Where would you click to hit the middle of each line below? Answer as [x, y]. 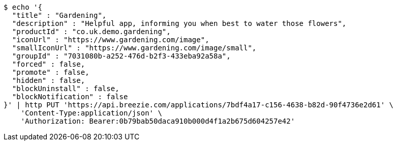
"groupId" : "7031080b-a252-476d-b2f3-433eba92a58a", [121, 56]
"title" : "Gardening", [59, 15]
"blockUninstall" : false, [66, 89]
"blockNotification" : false [70, 97]
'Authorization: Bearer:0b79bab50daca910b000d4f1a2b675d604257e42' [158, 121]
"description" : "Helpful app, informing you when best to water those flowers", [179, 23]
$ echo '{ [23, 7]
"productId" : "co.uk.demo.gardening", [91, 32]
